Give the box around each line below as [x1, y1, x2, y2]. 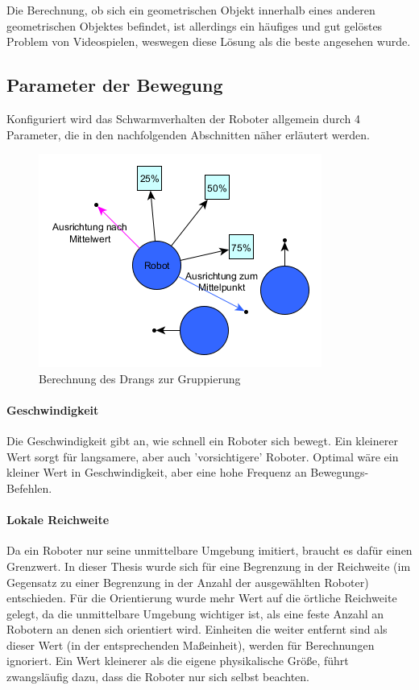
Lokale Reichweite [6, 511, 110, 528]
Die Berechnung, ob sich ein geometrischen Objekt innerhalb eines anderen [6, 2, 375, 18]
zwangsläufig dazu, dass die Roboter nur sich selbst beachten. [6, 668, 309, 685]
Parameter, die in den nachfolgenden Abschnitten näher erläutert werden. [6, 126, 370, 143]
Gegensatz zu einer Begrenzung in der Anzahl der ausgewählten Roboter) [6, 573, 369, 590]
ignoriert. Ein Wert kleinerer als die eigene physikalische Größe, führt [6, 652, 349, 669]
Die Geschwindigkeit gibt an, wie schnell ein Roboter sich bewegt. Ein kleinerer [6, 432, 398, 449]
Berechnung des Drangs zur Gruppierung [39, 370, 241, 386]
